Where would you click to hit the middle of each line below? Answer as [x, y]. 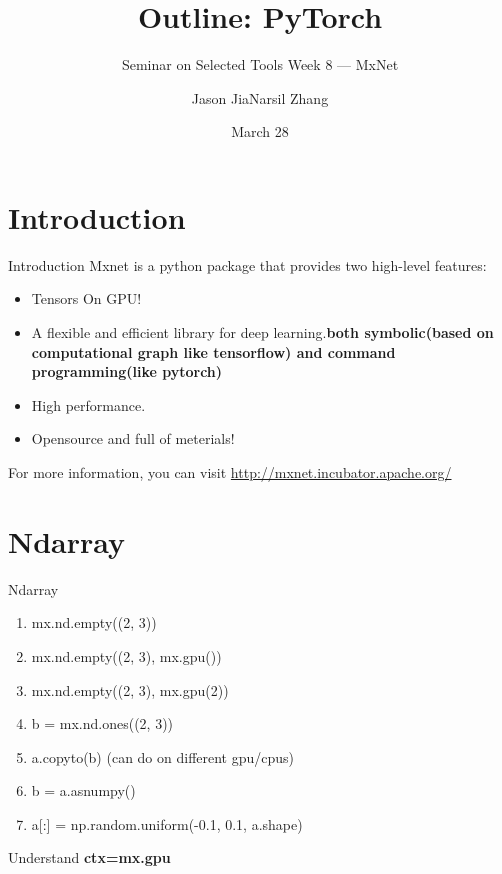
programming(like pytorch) [127, 371]
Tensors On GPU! [86, 298]
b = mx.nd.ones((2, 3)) [102, 723]
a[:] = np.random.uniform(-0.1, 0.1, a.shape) [167, 823]
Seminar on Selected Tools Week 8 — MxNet [260, 64]
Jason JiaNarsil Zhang [260, 97]
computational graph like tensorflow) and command [213, 351]
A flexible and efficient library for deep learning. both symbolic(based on [262, 332]
